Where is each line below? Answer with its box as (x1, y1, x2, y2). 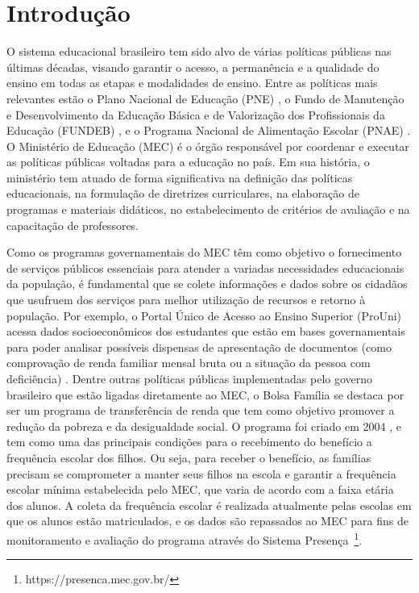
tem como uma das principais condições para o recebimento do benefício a (6, 433, 372, 450)
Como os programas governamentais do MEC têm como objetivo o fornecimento (6, 244, 402, 261)
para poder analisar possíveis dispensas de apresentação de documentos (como (6, 338, 392, 355)
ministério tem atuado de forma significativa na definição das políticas (6, 169, 353, 186)
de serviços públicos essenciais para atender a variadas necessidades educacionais (6, 259, 404, 276)
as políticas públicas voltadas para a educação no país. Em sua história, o (6, 153, 370, 170)
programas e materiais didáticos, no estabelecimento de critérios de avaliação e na (6, 201, 410, 218)
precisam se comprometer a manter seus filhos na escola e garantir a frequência (6, 465, 396, 482)
